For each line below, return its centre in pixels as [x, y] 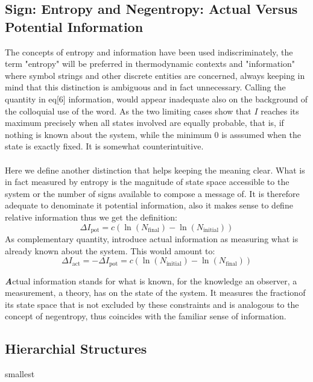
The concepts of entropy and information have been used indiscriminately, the [149, 52]
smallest [20, 374]
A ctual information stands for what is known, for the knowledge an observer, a [151, 280]
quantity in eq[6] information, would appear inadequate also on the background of [156, 99]
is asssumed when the [261, 134]
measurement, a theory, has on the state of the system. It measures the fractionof [155, 293]
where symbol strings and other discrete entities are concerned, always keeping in [155, 75]
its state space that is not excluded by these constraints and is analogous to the [152, 304]
